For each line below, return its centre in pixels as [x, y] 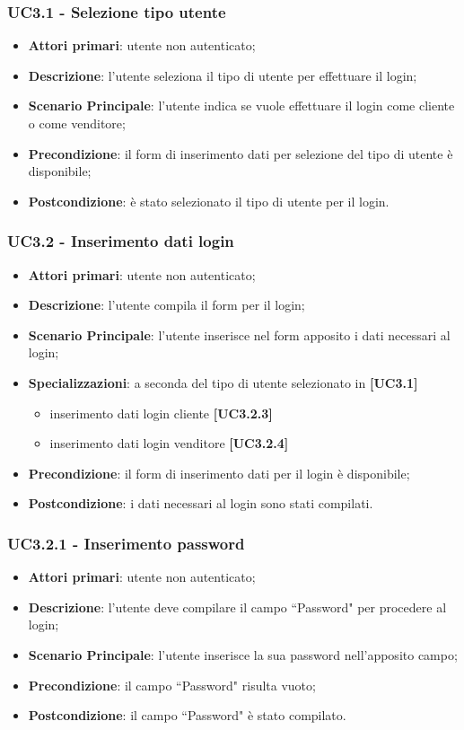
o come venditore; [77, 123]
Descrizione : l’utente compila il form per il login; [166, 305]
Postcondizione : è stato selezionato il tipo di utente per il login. [209, 201]
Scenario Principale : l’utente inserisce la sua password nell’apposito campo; [243, 654]
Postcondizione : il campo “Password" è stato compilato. [187, 715]
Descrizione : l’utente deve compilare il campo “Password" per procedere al [237, 607]
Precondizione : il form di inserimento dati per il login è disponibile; [219, 473]
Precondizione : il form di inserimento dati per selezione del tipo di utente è [241, 153]
